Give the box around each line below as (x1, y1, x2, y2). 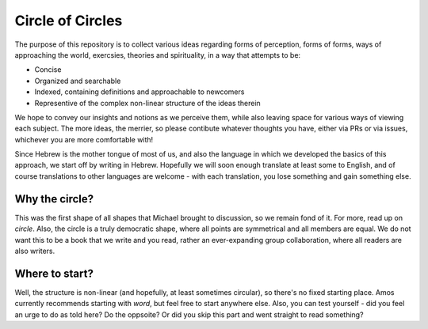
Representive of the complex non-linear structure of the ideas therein (34, 98, 261, 108)
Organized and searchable (34, 76, 121, 85)
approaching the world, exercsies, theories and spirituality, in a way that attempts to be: (14, 50, 301, 59)
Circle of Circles (14, 12, 123, 29)
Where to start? (14, 267, 94, 280)
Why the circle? (14, 192, 94, 206)
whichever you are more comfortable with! (14, 134, 154, 144)
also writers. (14, 246, 55, 255)
